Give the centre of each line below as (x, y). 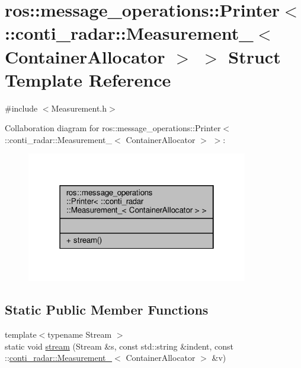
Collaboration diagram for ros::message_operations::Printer (113, 128)
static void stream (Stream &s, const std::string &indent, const (119, 346)
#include (21, 108)
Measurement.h (79, 108)
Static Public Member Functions (107, 310)
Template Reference (88, 79)
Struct (254, 56)
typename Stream (80, 334)
